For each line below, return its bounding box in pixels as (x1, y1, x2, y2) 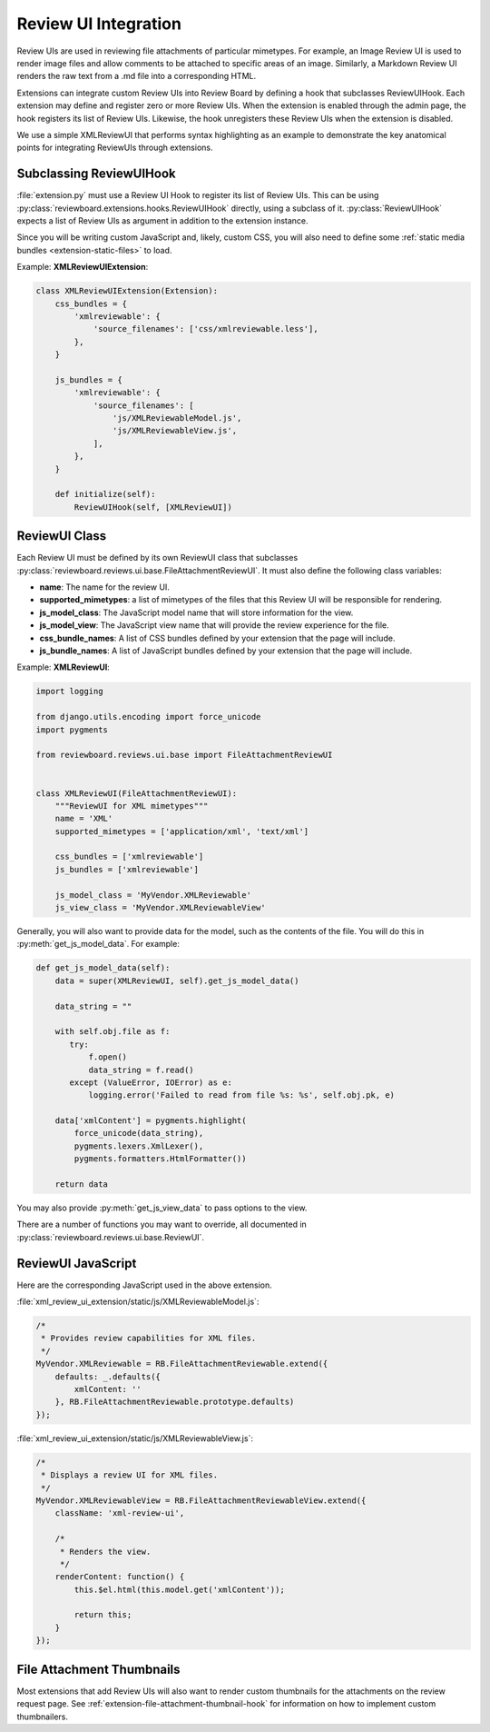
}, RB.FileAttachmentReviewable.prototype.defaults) (54, 1397, 295, 1408)
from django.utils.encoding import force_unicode (35, 712, 261, 722)
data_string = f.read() (88, 1064, 194, 1075)
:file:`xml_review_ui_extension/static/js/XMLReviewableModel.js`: (16, 1296, 260, 1308)
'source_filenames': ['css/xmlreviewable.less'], (93, 324, 318, 334)
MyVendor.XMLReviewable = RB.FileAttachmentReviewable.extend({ (35, 1359, 328, 1369)
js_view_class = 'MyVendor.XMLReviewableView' (54, 902, 267, 913)
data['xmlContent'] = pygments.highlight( (54, 1116, 247, 1126)
